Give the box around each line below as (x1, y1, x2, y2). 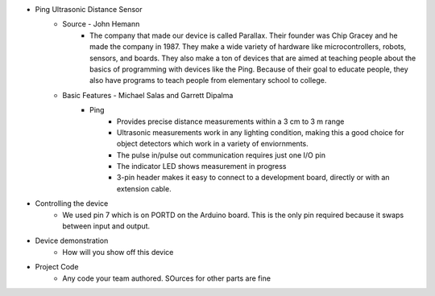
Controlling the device (35, 199, 109, 208)
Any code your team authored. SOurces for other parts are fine (62, 273, 271, 283)
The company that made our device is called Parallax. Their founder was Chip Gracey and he (89, 31, 398, 40)
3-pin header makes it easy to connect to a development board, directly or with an (117, 173, 390, 183)
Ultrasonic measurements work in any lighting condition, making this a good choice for (117, 127, 404, 137)
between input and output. (62, 221, 151, 231)
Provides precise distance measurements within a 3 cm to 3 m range (117, 117, 345, 126)
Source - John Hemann (62, 19, 140, 29)
